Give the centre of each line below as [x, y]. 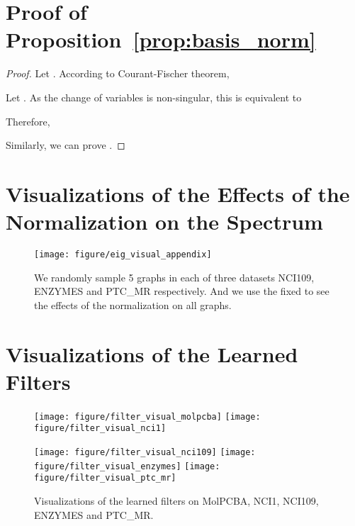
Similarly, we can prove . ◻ [66, 145]
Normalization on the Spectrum [164, 222]
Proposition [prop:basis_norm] [161, 39]
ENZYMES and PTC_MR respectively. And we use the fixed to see [182, 291]
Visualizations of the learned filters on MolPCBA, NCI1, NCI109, [176, 501]
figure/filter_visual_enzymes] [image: [127, 466]
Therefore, [28, 121]
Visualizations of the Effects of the [178, 193]
